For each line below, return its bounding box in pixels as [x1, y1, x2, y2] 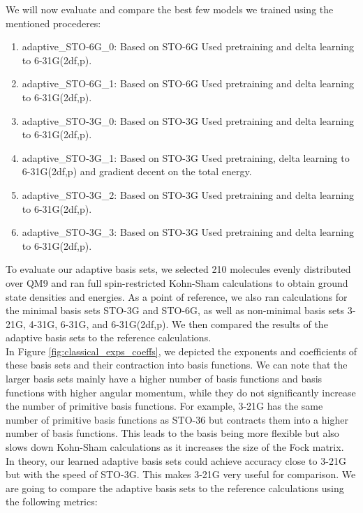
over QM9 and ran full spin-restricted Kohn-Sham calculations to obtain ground [6, 275, 348, 290]
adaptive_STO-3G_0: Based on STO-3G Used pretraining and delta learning [22, 113, 354, 128]
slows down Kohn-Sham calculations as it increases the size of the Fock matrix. [6, 440, 344, 454]
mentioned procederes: [6, 15, 101, 30]
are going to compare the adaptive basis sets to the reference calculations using [6, 480, 344, 495]
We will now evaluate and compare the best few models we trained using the [6, 2, 334, 16]
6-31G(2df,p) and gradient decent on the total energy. [22, 164, 252, 179]
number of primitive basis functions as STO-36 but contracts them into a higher [6, 412, 348, 426]
